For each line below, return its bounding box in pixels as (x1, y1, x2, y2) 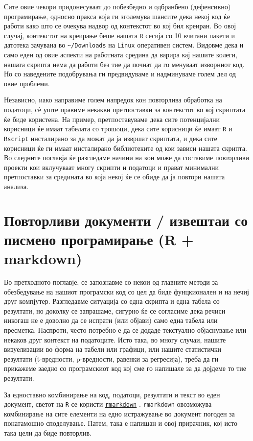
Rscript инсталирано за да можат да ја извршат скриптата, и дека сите (4, 133, 217, 143)
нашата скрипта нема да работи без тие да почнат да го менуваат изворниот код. (4, 59, 245, 69)
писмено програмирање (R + (4, 229, 194, 249)
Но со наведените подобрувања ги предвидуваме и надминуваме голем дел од (4, 69, 236, 79)
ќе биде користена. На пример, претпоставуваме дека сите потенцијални (4, 114, 220, 124)
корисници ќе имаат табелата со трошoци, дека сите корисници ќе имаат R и (4, 123, 232, 134)
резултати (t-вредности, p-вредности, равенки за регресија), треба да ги (4, 353, 219, 364)
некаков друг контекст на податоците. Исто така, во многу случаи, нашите (4, 334, 226, 344)
